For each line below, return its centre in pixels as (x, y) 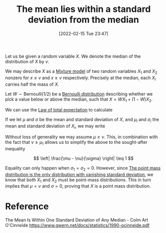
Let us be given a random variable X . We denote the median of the (73, 56)
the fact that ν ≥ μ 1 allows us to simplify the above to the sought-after (76, 143)
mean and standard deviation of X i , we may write (55, 126)
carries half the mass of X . (32, 84)
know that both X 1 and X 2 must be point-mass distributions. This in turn (78, 180)
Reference (27, 206)
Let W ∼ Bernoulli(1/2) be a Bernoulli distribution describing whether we (79, 94)
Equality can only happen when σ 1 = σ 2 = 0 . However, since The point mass (83, 169)
